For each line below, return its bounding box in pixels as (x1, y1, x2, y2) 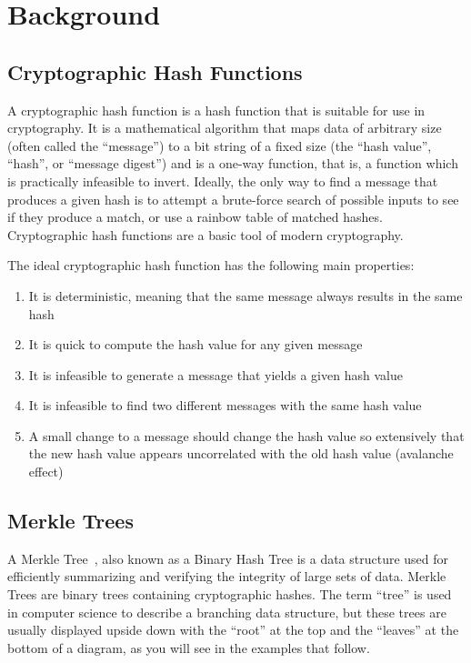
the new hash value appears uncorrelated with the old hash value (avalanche (28, 444, 454, 463)
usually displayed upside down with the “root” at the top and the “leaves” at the (7, 620, 459, 639)
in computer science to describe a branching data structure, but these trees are (7, 602, 446, 621)
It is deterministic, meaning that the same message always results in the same (28, 286, 463, 305)
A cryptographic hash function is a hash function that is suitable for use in (7, 100, 426, 119)
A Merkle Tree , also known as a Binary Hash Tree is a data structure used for (7, 548, 449, 568)
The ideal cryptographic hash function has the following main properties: (7, 256, 415, 275)
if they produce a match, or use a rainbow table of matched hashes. (7, 207, 383, 226)
